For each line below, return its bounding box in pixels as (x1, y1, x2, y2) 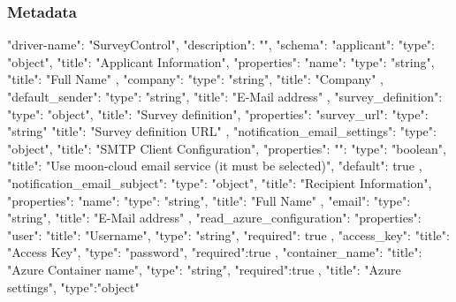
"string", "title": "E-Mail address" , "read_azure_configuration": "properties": (7, 208, 422, 227)
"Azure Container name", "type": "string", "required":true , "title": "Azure (7, 260, 401, 278)
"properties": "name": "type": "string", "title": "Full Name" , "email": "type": (7, 191, 411, 209)
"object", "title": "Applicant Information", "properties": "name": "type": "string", (7, 52, 435, 71)
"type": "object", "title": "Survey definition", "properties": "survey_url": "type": (7, 104, 429, 123)
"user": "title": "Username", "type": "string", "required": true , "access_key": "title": (7, 225, 450, 244)
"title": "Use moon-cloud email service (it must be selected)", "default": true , (7, 156, 422, 175)
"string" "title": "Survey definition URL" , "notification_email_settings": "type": (7, 122, 437, 140)
